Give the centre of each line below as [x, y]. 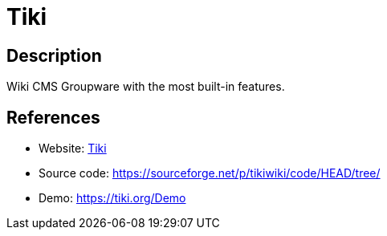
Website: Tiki [73, 149]
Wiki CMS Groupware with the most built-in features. [146, 87]
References [53, 117]
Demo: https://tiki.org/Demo [112, 198]
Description [54, 55]
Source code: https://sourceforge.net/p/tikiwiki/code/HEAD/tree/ [210, 173]
